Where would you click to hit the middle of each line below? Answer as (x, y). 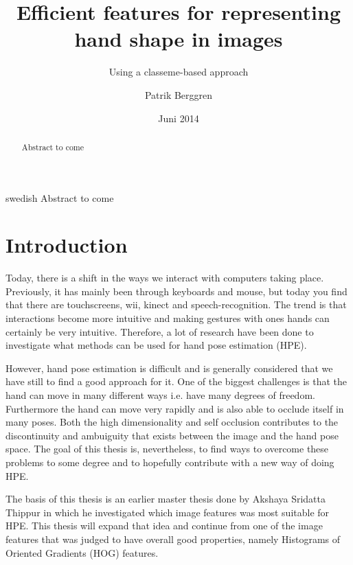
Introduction (67, 245)
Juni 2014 (179, 118)
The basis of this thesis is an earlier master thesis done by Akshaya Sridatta (166, 499)
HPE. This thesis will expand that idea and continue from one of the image (164, 526)
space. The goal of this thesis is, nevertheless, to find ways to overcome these (167, 449)
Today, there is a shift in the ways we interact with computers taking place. (165, 278)
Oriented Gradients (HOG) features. (82, 552)
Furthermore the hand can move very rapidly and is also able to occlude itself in (175, 408)
